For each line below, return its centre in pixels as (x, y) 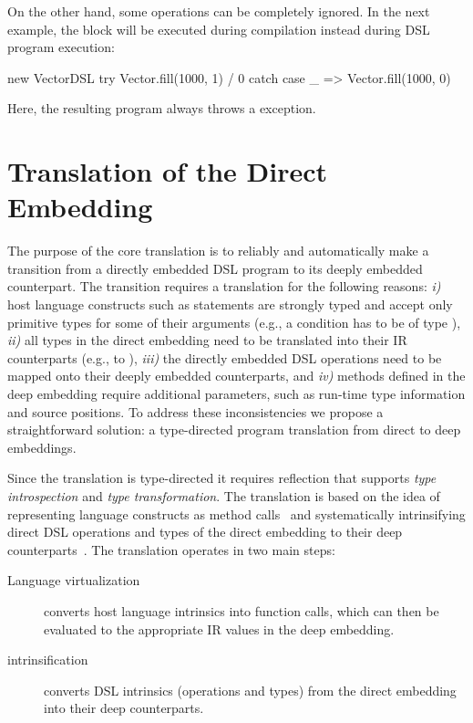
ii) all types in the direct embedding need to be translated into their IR (207, 340)
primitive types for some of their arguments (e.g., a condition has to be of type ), (234, 322)
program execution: (61, 47)
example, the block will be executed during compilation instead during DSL (219, 29)
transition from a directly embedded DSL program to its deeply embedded (215, 268)
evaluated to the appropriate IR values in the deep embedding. (219, 629)
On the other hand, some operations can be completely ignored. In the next (219, 11)
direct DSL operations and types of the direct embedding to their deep (205, 532)
